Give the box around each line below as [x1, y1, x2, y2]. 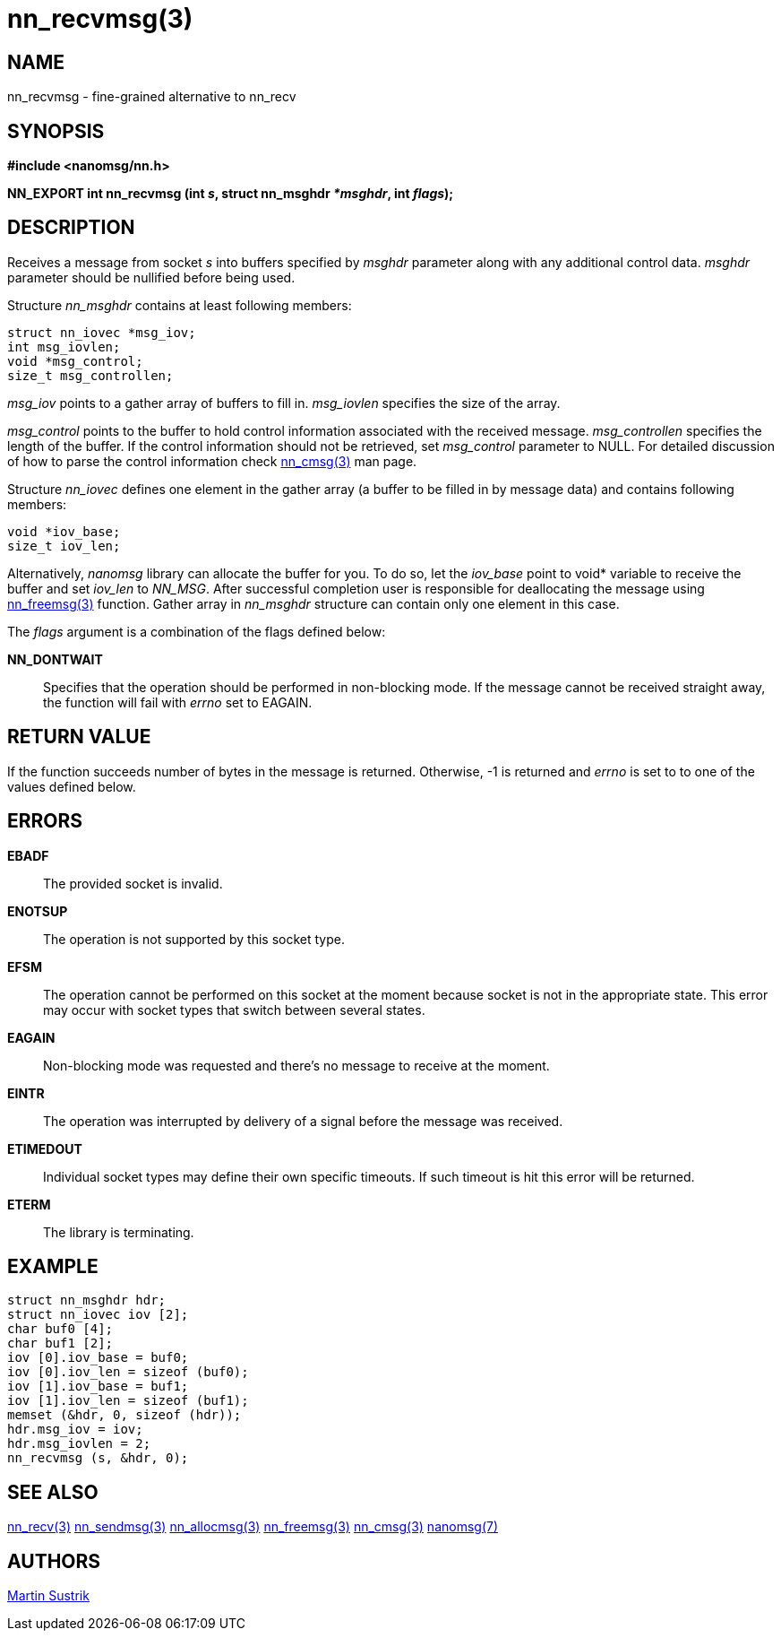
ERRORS [7, 810, 83, 833]
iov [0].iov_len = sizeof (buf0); [7, 1365, 249, 1380]
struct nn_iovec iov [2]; [7, 1307, 189, 1322]
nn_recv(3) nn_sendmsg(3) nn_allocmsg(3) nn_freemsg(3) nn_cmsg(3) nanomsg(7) [7, 1519, 499, 1535]
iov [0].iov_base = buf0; [7, 1350, 189, 1365]
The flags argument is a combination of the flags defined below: [7, 623, 386, 639]
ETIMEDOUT [7, 1140, 82, 1157]
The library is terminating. [43, 1224, 194, 1240]
